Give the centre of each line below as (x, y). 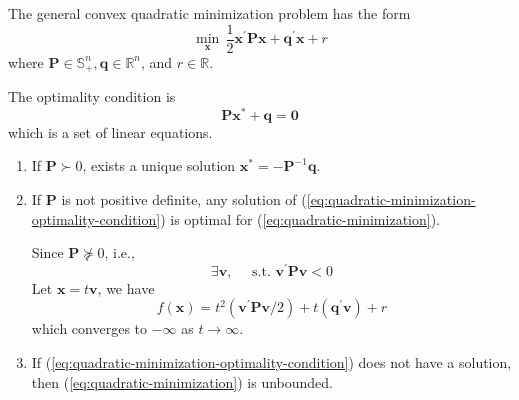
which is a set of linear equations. (110, 131)
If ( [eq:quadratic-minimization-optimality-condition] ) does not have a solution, (271, 362)
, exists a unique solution (159, 165)
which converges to (89, 328)
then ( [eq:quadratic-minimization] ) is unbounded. (182, 381)
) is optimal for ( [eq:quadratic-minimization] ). (300, 218)
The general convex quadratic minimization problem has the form (209, 13)
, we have (126, 287)
